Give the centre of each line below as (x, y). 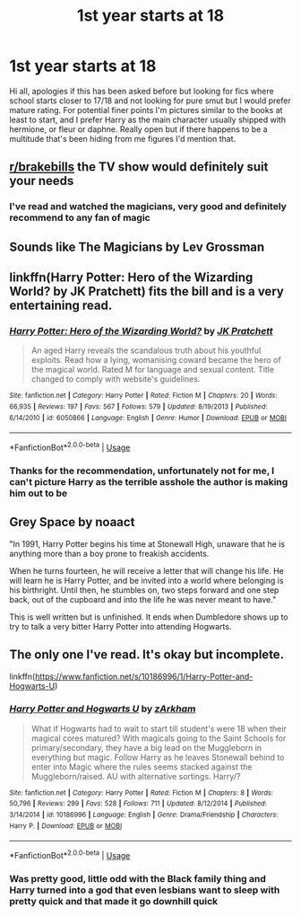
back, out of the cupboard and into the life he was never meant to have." (143, 599)
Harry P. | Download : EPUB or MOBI (66, 826)
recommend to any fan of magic (80, 218)
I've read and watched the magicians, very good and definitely (148, 207)
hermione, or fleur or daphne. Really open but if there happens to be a (138, 129)
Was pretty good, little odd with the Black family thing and (138, 879)
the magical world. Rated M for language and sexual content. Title (153, 370)
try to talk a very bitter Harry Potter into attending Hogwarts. (120, 626)
